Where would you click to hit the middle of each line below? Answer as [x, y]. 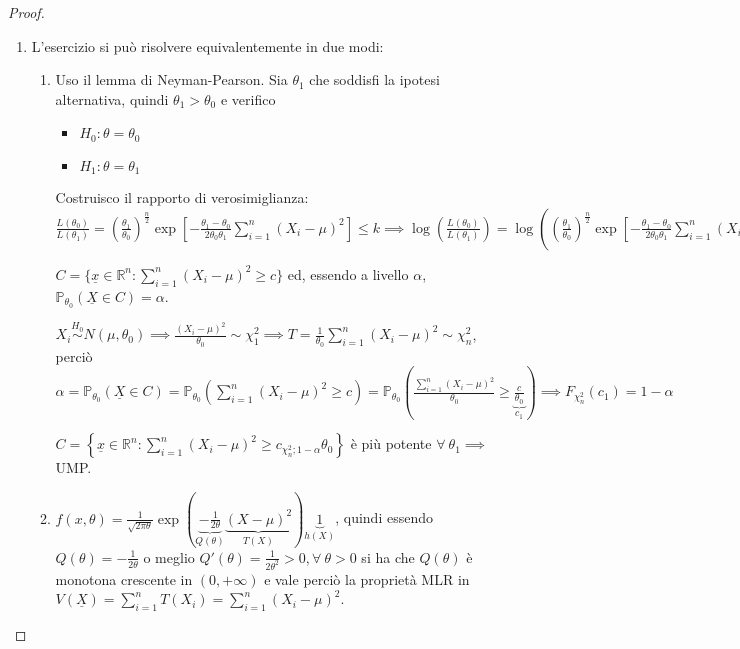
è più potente [391, 443]
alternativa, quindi [112, 98]
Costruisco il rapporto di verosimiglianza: [182, 197]
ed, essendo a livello [348, 273]
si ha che [388, 556]
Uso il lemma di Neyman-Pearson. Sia [171, 79]
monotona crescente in [124, 578]
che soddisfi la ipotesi [374, 79]
